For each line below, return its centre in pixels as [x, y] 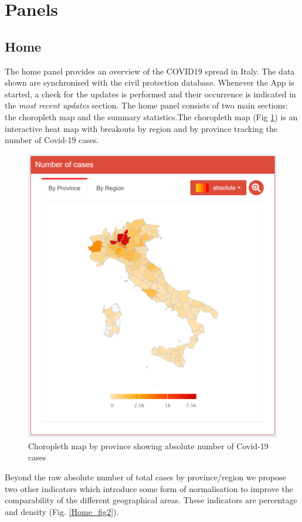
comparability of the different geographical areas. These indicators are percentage [151, 500]
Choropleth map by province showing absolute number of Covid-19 [148, 445]
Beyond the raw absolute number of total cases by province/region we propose [145, 477]
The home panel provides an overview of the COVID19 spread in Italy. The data [150, 71]
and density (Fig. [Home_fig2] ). [62, 511]
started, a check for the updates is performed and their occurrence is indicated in [150, 94]
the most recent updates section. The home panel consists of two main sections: [146, 105]
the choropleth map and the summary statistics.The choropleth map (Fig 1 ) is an [151, 116]
